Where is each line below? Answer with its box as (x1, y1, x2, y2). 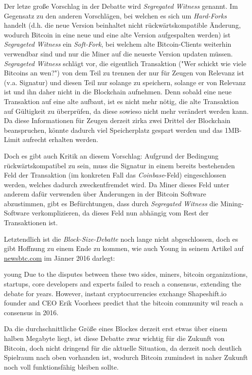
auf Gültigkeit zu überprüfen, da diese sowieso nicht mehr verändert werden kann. (4, 106, 249, 116)
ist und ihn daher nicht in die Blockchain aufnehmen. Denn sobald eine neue (4, 87, 232, 97)
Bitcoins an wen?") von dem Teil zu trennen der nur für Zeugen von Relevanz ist (4, 68, 244, 78)
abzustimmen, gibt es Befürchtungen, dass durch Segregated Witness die (4, 198, 218, 208)
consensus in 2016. (4, 307, 59, 317)
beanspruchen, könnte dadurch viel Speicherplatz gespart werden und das (4, 125, 223, 135)
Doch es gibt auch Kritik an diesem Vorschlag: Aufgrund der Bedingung (4, 150, 219, 161)
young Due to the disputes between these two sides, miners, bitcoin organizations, (4, 269, 248, 279)
